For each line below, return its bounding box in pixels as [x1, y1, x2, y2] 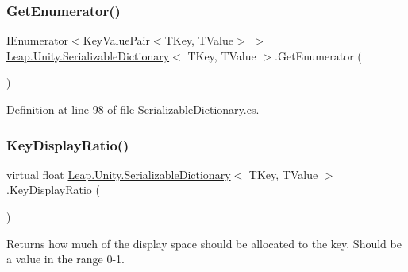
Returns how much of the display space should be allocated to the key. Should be [6, 235, 402, 251]
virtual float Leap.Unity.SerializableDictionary [6, 165, 231, 182]
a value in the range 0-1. [6, 251, 125, 267]
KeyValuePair [83, 32, 150, 49]
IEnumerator [6, 32, 69, 49]
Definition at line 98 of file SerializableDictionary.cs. [6, 101, 260, 117]
